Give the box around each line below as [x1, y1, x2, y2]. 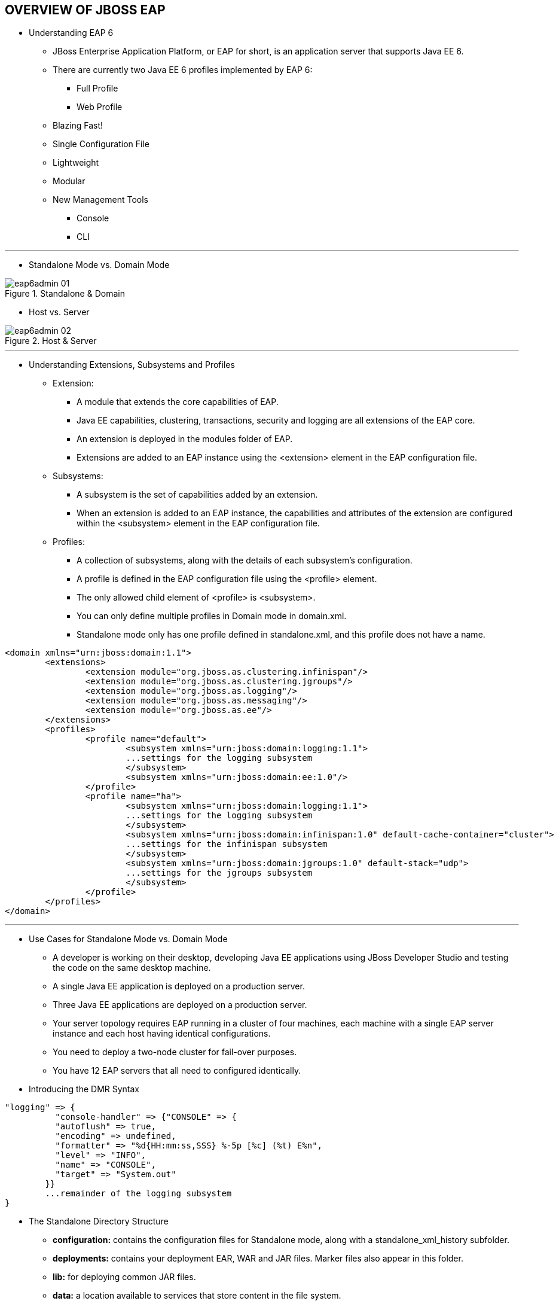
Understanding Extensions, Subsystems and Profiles [29, 359, 235, 370]
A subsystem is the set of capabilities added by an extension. [77, 489, 318, 500]
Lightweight [53, 157, 99, 168]
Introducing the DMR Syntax [29, 1084, 140, 1095]
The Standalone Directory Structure [29, 1216, 169, 1227]
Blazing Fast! [53, 120, 103, 131]
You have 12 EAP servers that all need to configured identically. [53, 1065, 301, 1076]
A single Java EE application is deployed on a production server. [53, 981, 305, 992]
